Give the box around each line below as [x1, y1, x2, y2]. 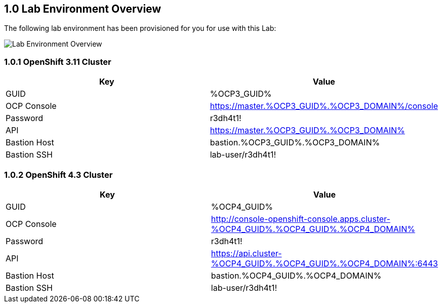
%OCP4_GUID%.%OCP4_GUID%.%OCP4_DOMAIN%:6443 [211, 258, 438, 268]
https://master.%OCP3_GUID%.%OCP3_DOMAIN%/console [210, 101, 438, 111]
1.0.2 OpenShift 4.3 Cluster [4, 169, 113, 180]
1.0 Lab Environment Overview [4, 3, 162, 15]
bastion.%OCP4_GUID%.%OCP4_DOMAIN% [211, 270, 382, 281]
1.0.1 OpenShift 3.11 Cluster [4, 56, 111, 67]
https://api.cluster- [211, 248, 282, 258]
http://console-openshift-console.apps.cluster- [211, 213, 390, 224]
